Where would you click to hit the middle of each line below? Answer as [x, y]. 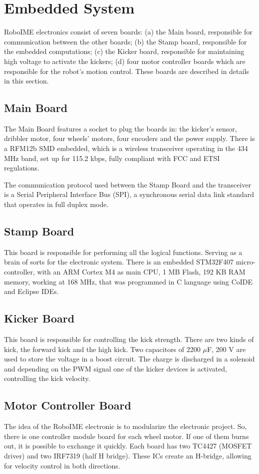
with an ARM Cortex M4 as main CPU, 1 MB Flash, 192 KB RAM [141, 272]
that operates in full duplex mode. [56, 204]
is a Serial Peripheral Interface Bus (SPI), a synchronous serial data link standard [129, 194]
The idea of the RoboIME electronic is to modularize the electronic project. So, [126, 426]
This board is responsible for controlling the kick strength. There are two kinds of [129, 339]
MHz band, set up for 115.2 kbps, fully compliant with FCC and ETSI [112, 158]
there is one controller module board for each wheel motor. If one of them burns [127, 436]
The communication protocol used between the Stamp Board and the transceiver [128, 184]
